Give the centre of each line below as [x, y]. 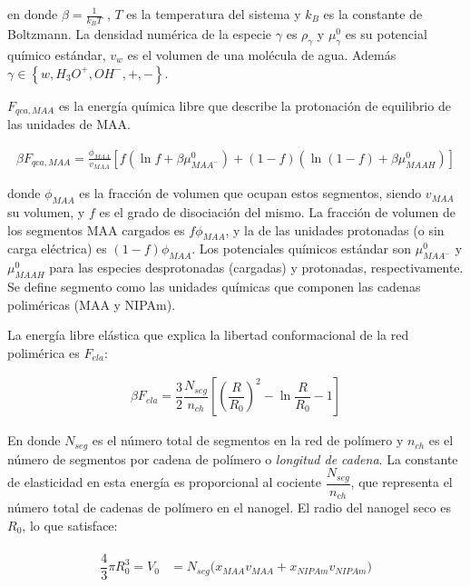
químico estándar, [57, 55]
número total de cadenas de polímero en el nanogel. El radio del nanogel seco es [229, 507]
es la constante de [373, 14]
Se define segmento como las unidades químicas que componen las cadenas [214, 286]
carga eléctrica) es [57, 249]
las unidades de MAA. [69, 124]
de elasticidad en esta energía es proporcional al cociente [165, 482]
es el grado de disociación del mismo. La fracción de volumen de [277, 212]
